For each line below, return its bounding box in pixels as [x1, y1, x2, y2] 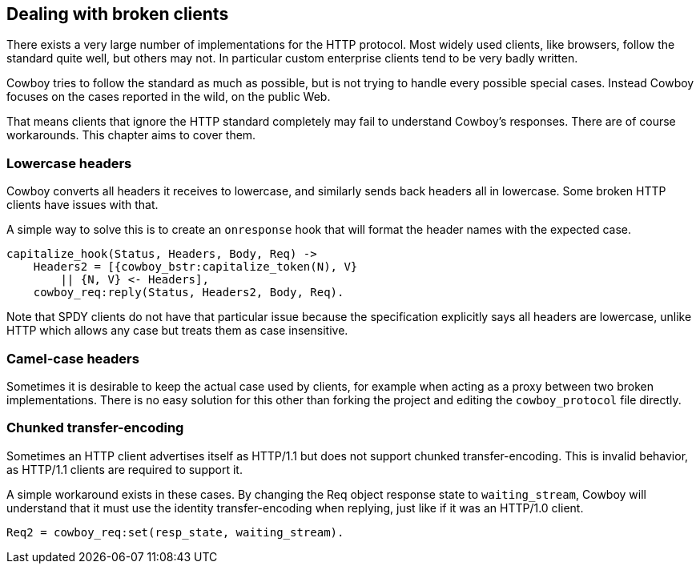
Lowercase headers [6, 155, 132, 171]
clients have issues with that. [6, 198, 159, 212]
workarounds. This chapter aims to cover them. [6, 128, 256, 142]
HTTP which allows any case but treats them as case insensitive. [6, 323, 348, 338]
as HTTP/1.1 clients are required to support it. [6, 462, 243, 476]
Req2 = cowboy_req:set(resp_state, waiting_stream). [6, 525, 344, 539]
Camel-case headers [6, 350, 139, 367]
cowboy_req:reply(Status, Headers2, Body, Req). [33, 286, 344, 299]
